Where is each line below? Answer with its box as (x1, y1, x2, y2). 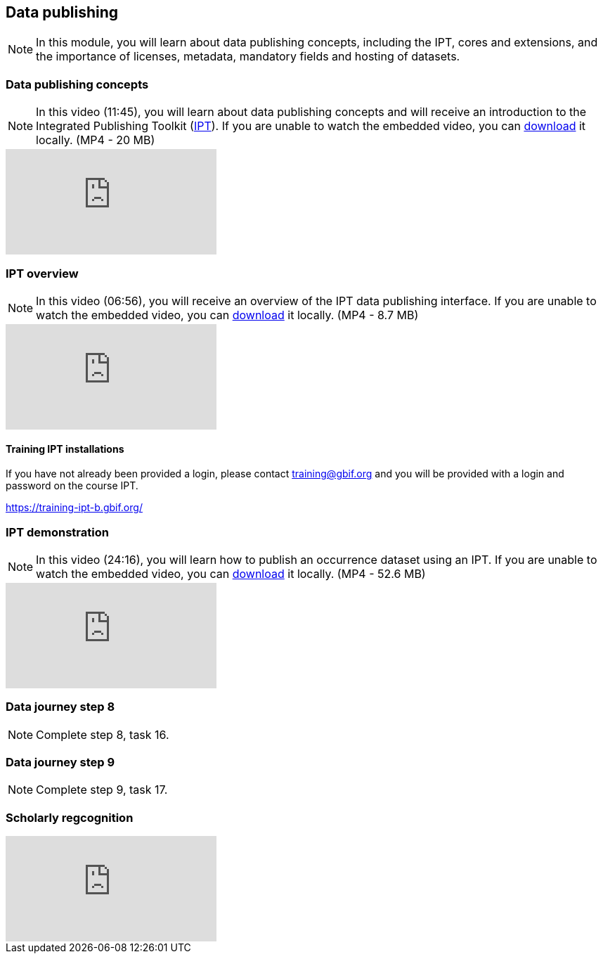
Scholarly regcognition (6, 810, 134, 825)
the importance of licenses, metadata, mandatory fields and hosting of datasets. (36, 49, 460, 64)
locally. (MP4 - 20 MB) (36, 133, 155, 148)
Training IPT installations (6, 442, 124, 455)
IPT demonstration (6, 524, 109, 539)
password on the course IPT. (6, 479, 138, 492)
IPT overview (6, 266, 79, 281)
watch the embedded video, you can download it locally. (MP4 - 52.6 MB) (36, 566, 426, 581)
